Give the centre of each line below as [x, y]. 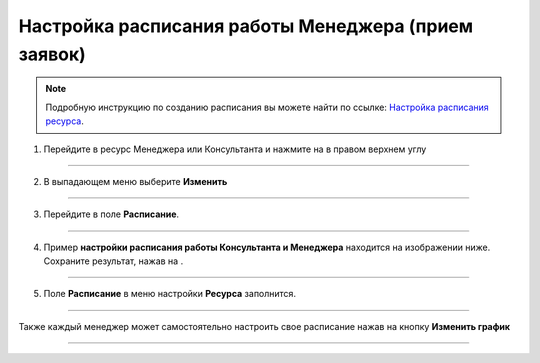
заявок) [52, 54]
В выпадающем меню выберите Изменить [135, 181]
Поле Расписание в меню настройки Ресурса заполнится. [170, 294]
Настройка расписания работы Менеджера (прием [246, 26]
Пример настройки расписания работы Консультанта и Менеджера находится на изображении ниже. [267, 247]
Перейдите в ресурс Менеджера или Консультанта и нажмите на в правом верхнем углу [235, 149]
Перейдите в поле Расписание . [111, 214]
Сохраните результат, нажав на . [113, 261]
